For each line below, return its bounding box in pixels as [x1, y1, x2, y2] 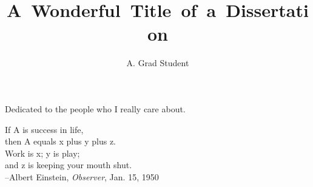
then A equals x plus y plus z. [5, 135, 116, 148]
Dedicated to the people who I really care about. [5, 102, 186, 115]
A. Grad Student [126, 56, 189, 69]
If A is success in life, [5, 123, 84, 135]
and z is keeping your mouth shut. [5, 158, 132, 171]
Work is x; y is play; [5, 146, 80, 159]
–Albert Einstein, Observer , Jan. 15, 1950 [5, 170, 159, 183]
